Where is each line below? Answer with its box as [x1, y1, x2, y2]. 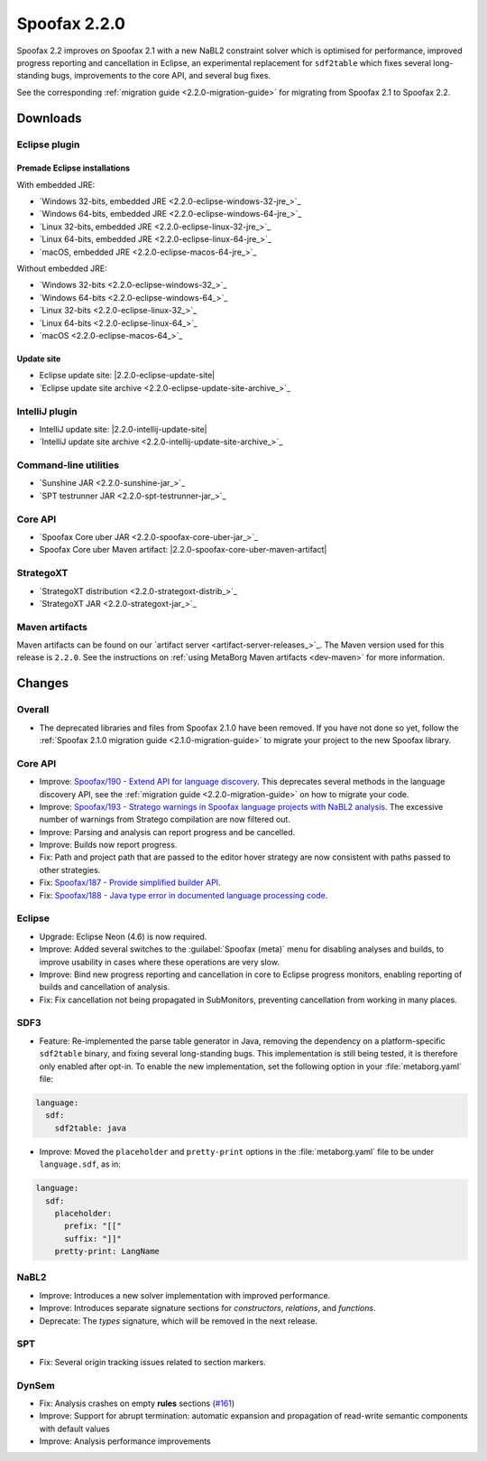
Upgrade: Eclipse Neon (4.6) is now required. [39, 931, 207, 942]
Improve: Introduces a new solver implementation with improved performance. [39, 1289, 331, 1300]
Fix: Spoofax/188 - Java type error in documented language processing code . [39, 889, 328, 900]
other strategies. [39, 864, 101, 875]
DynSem [16, 1379, 56, 1391]
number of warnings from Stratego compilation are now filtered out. [39, 814, 290, 825]
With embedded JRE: [16, 179, 96, 190]
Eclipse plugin [16, 138, 80, 151]
